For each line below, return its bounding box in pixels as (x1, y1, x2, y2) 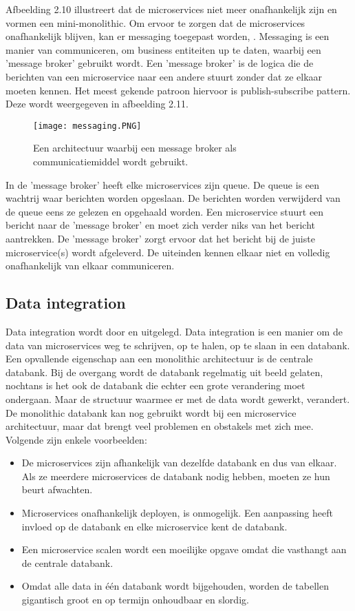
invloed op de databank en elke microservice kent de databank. (21, 519, 288, 533)
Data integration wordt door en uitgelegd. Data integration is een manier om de (6, 324, 343, 338)
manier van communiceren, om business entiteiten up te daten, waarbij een (6, 42, 321, 56)
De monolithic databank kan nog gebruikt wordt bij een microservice (6, 405, 297, 420)
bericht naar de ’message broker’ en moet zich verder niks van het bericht (6, 218, 316, 232)
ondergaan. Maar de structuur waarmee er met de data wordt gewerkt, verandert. (6, 391, 350, 406)
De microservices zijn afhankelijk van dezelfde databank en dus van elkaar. (21, 455, 337, 470)
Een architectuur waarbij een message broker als (33, 141, 237, 155)
